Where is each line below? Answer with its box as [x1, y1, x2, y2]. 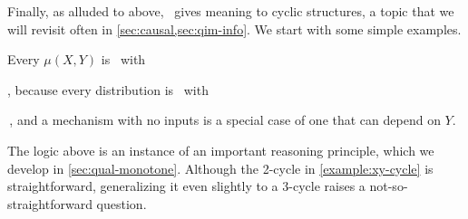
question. [96, 194, 147, 213]
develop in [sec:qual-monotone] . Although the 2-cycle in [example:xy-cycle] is [7, 158, 434, 177]
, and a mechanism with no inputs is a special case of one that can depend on [9, 110, 441, 129]
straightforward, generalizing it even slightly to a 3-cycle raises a [7, 176, 366, 195]
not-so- [369, 176, 408, 195]
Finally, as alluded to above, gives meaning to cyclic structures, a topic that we [7, 2, 454, 20]
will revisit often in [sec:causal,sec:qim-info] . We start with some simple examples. [7, 19, 462, 38]
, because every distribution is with [7, 80, 209, 99]
